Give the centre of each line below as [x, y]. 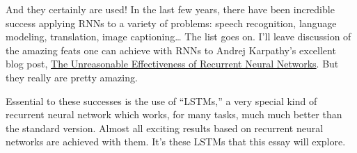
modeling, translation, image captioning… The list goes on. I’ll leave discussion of [178, 37]
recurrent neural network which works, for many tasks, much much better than [174, 114]
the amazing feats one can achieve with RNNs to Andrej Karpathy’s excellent [171, 50]
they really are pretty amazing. [72, 77]
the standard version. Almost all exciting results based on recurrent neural [165, 128]
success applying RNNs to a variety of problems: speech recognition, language [171, 23]
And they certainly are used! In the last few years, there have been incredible [170, 9]
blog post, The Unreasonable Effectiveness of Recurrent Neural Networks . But [172, 64]
